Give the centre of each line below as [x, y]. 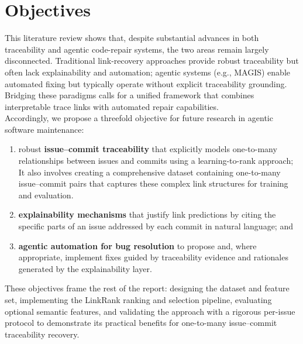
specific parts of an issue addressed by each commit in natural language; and [156, 226]
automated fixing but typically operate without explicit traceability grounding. [146, 83]
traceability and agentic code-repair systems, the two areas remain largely [137, 49]
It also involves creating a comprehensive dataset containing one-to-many [149, 172]
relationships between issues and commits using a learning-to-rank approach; [156, 161]
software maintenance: [44, 129]
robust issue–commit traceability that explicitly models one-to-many [148, 149]
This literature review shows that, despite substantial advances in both [132, 38]
